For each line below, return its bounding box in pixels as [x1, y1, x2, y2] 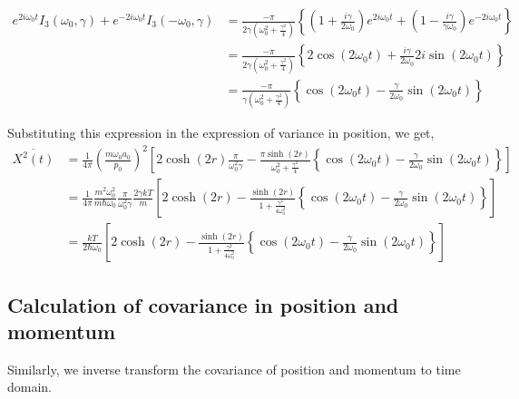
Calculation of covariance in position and [7, 290, 399, 318]
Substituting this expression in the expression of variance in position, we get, [7, 123, 435, 142]
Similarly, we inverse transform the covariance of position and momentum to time [7, 359, 461, 378]
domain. [7, 377, 53, 396]
